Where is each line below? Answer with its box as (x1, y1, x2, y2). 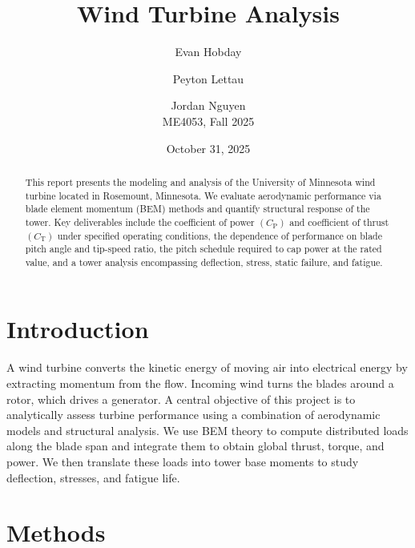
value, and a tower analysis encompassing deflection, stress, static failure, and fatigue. (25, 255, 383, 268)
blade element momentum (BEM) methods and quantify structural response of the (25, 202, 370, 216)
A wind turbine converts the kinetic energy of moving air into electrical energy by (6, 359, 408, 376)
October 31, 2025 (166, 139, 251, 156)
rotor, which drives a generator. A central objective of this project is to (6, 390, 356, 407)
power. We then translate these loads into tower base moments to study (6, 453, 359, 469)
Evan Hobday (175, 43, 242, 60)
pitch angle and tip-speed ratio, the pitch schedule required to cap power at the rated (25, 242, 382, 256)
